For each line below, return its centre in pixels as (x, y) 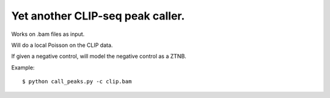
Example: (23, 68)
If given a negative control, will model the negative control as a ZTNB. (99, 56)
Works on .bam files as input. (48, 34)
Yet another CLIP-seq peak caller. (98, 16)
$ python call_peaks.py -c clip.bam (77, 82)
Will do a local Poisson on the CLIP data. (62, 45)
